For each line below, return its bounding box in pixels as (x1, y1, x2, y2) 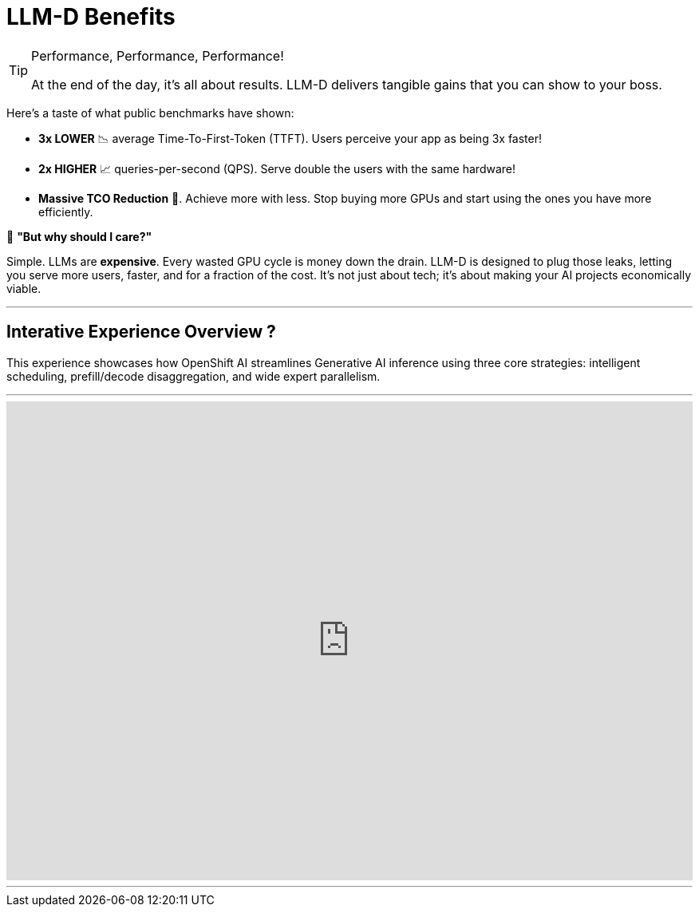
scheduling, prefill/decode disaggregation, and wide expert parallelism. (6, 369, 381, 383)
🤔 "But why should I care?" (6, 229, 152, 243)
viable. (6, 281, 41, 295)
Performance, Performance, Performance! (31, 47, 284, 64)
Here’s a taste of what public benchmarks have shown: (6, 105, 294, 120)
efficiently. (38, 204, 93, 219)
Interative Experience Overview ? (6, 322, 276, 342)
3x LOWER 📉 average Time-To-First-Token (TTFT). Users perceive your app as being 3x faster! (38, 131, 542, 145)
